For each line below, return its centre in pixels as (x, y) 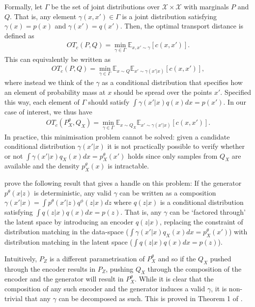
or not (14, 155)
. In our (235, 101)
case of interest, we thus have (48, 111)
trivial (14, 298)
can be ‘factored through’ (208, 212)
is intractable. (128, 166)
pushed (221, 258)
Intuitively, (21, 258)
